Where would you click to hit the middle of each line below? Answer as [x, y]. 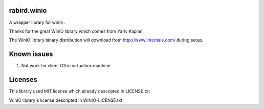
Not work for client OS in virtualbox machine [66, 66]
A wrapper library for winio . [37, 22]
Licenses [23, 80]
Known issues [31, 54]
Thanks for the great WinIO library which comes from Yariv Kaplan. [77, 31]
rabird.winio [28, 10]
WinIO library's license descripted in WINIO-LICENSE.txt [66, 100]
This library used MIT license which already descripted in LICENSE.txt [79, 91]
